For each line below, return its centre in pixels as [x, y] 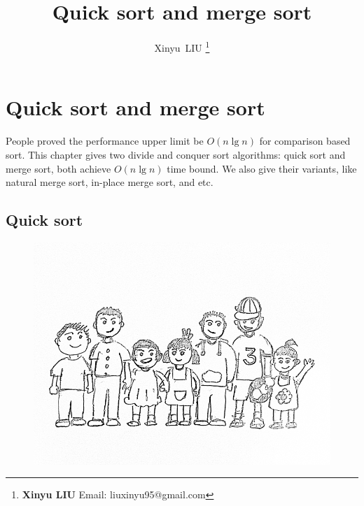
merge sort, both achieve [58, 168]
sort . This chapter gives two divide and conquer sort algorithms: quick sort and [176, 154]
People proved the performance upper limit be [105, 141]
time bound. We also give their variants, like [262, 168]
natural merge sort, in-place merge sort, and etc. [110, 182]
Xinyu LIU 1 [182, 46]
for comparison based [305, 141]
